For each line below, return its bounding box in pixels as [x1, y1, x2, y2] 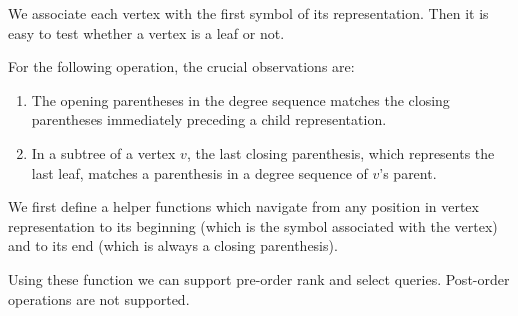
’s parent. [379, 162, 437, 183]
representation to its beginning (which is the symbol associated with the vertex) [8, 215, 498, 236]
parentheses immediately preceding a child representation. [31, 109, 387, 130]
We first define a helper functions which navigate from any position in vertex [8, 196, 479, 217]
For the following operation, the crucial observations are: [8, 56, 355, 77]
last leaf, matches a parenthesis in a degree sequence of [31, 162, 368, 183]
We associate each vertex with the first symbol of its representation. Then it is [8, 3, 489, 23]
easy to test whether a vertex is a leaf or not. [8, 22, 285, 43]
